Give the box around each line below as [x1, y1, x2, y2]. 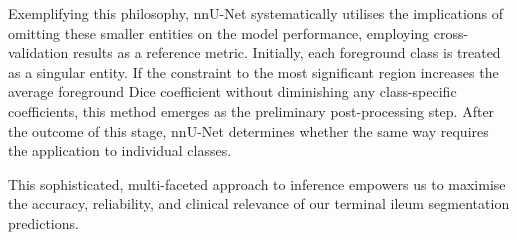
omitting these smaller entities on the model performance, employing [8, 22, 430, 43]
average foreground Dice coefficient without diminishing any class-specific [8, 81, 457, 102]
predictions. [8, 212, 79, 233]
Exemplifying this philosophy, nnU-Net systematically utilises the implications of [8, 3, 504, 23]
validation [8, 42, 69, 63]
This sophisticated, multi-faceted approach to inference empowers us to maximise [8, 173, 506, 194]
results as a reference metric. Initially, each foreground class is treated [72, 42, 501, 63]
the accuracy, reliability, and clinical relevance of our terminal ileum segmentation [8, 193, 510, 214]
